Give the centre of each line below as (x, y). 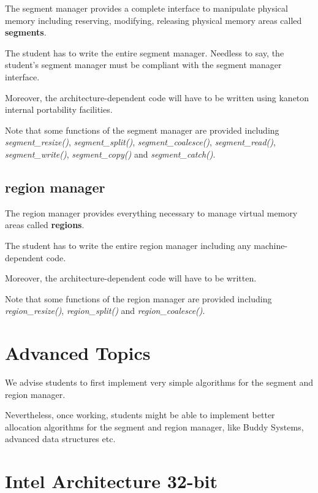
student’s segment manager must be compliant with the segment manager (143, 65)
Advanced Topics (78, 353)
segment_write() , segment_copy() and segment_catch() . (110, 154)
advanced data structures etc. (60, 439)
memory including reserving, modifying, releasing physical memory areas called (153, 20)
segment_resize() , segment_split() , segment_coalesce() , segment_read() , (140, 142)
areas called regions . (45, 225)
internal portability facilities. (59, 109)
